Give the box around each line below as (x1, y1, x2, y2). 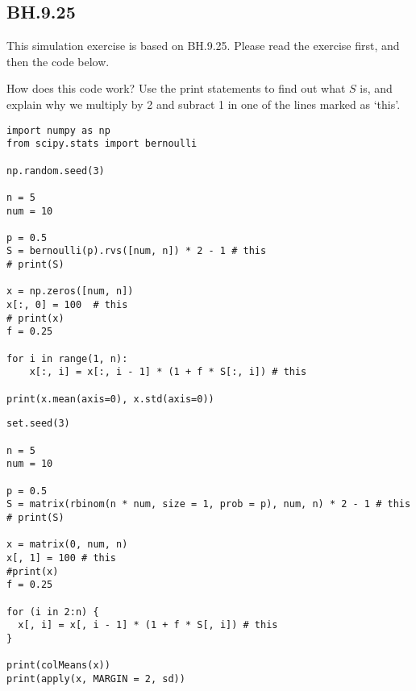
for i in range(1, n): (6, 352, 128, 364)
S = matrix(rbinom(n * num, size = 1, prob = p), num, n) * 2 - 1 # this (6, 498, 411, 510)
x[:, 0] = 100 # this (6, 299, 128, 311)
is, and (360, 80, 393, 97)
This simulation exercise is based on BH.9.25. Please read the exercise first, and (6, 37, 400, 54)
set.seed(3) (6, 418, 70, 430)
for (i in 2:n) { (6, 606, 99, 618)
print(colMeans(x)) (6, 660, 110, 672)
